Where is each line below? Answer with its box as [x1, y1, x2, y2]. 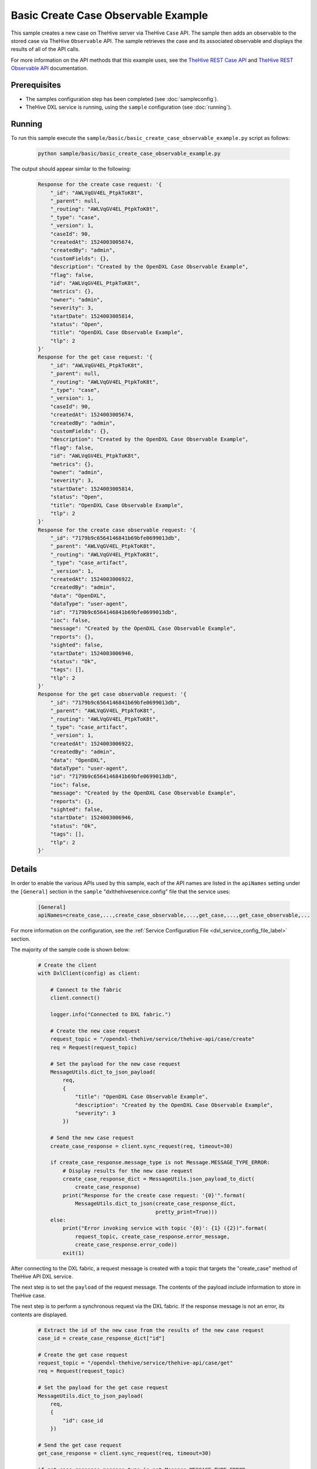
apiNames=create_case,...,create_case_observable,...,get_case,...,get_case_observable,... [38, 912, 311, 919]
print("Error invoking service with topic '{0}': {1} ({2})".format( [62, 1225, 267, 1232]
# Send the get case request [38, 1441, 122, 1448]
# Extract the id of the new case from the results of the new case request [38, 1327, 264, 1333]
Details [11, 864, 38, 874]
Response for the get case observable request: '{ [38, 691, 187, 697]
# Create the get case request [38, 1351, 129, 1358]
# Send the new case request [50, 1135, 134, 1141]
